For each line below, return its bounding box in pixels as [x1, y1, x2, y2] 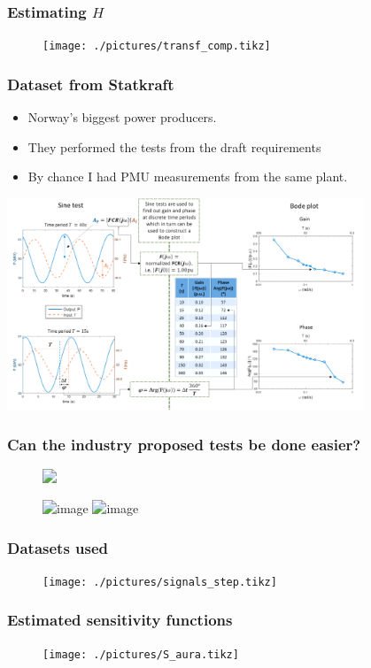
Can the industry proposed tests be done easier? [7, 434, 361, 456]
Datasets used [7, 536, 109, 558]
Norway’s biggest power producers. [27, 108, 217, 127]
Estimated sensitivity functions [7, 609, 233, 631]
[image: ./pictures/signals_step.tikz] [43, 575, 277, 588]
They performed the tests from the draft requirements [27, 137, 321, 156]
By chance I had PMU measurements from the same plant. [27, 167, 348, 186]
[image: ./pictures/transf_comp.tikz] [43, 40, 271, 53]
